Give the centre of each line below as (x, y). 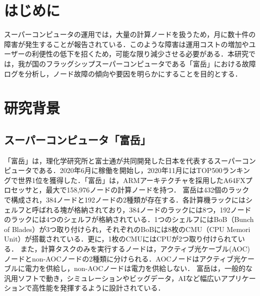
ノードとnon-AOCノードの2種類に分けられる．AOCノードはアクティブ (119, 258)
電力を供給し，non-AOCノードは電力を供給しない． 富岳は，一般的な (138, 268)
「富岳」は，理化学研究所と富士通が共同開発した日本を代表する (109, 160)
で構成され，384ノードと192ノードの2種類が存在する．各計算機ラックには (125, 200)
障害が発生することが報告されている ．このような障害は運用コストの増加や (126, 44)
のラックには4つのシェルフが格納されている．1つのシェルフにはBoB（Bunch (129, 219)
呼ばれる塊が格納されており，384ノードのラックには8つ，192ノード (141, 209)
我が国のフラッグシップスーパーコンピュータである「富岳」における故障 (137, 63)
